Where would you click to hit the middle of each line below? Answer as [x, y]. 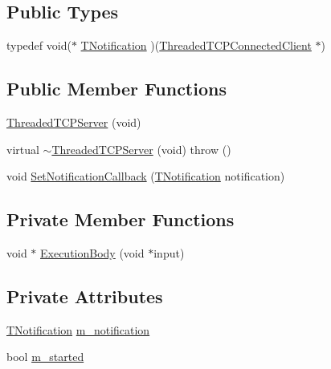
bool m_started [45, 357]
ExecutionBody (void [92, 252]
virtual [23, 149]
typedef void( [39, 45]
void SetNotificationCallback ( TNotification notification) [146, 176]
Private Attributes [85, 296]
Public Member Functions [116, 89]
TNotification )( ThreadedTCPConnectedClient [196, 45]
